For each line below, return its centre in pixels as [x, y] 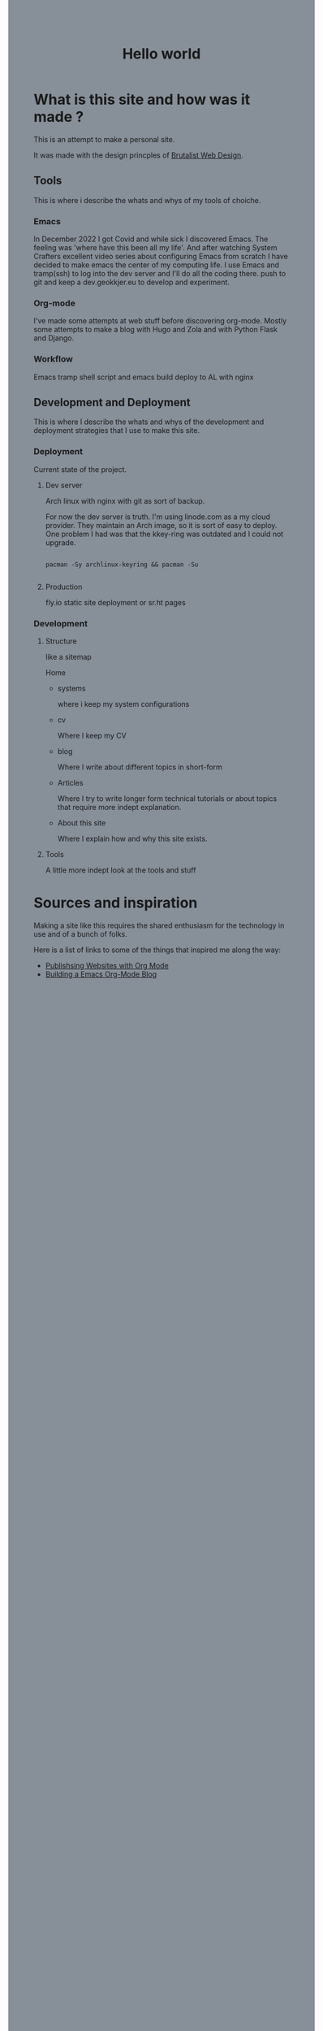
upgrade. [60, 542]
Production [64, 587]
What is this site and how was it [142, 100]
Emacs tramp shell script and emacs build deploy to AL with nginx [144, 377]
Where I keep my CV [92, 736]
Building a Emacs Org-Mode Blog [101, 974]
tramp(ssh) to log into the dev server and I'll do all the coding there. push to [160, 274]
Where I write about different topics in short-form [140, 767]
